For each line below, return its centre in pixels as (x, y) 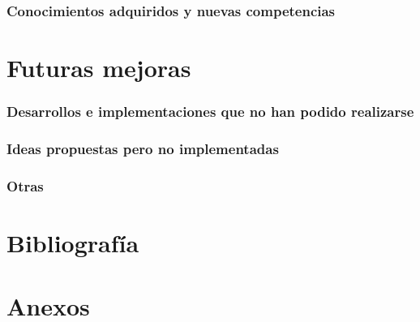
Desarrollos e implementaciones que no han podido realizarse (210, 112)
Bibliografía (73, 242)
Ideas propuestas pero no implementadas (143, 148)
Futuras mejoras (99, 68)
